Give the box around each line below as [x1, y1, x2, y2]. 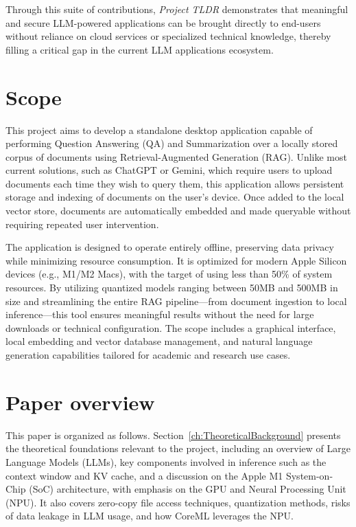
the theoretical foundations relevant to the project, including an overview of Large [5, 441, 351, 456]
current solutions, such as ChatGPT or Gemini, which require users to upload [5, 163, 333, 177]
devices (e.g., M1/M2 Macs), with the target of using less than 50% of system [5, 267, 333, 281]
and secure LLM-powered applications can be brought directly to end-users [5, 15, 321, 30]
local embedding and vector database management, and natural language [5, 334, 313, 348]
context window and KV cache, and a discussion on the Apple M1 [5, 468, 283, 482]
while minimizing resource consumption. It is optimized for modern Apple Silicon [5, 253, 347, 267]
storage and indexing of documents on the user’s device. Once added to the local [5, 190, 344, 204]
